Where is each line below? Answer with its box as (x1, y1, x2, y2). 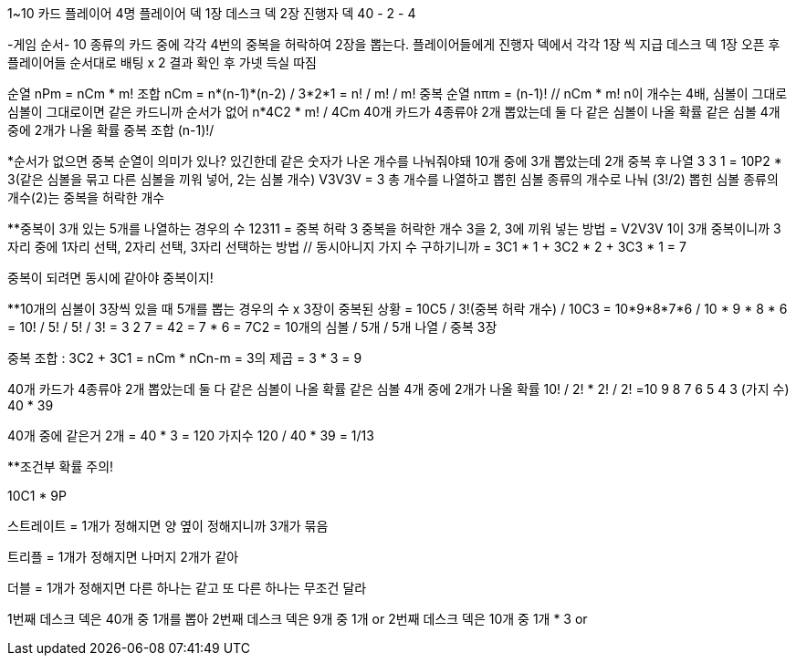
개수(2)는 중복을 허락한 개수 (7, 190, 165, 205)
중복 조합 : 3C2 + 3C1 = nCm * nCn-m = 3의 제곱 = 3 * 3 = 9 (7, 350, 362, 366)
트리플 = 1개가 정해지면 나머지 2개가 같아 (7, 549, 239, 565)
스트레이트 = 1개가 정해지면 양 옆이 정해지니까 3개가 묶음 (7, 518, 329, 534)
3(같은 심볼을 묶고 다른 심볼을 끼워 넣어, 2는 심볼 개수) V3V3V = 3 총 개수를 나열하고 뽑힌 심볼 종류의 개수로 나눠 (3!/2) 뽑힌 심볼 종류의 (7, 171, 779, 187)
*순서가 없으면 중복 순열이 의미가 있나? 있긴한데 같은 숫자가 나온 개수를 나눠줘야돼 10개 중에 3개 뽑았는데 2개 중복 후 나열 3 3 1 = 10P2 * (7, 153, 782, 169)
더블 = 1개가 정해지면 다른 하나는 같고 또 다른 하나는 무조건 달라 (7, 580, 367, 596)
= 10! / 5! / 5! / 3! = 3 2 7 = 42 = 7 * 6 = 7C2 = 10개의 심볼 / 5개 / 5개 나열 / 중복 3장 (7, 319, 497, 335)
